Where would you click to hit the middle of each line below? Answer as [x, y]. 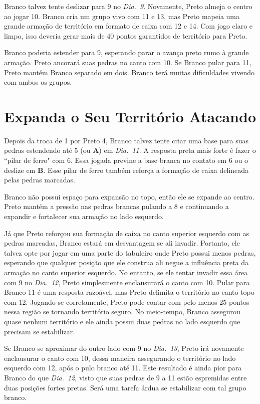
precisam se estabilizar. [40, 331]
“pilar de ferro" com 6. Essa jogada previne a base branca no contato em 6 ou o [126, 160]
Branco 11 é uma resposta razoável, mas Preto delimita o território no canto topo [129, 292]
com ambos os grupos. [38, 82]
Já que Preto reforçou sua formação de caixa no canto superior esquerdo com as [126, 233]
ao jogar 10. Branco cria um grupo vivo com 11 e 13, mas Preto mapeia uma [122, 16]
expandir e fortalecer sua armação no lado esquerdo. [84, 216]
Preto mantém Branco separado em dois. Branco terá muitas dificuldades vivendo [129, 72]
